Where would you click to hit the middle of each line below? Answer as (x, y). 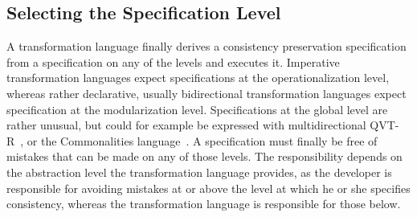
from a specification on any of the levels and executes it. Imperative (173, 61)
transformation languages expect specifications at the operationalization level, (198, 78)
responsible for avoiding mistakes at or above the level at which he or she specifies (208, 188)
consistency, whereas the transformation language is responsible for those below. (204, 204)
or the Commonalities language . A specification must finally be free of (202, 140)
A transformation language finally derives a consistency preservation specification (206, 46)
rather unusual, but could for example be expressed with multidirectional (186, 125)
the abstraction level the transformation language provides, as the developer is (199, 172)
